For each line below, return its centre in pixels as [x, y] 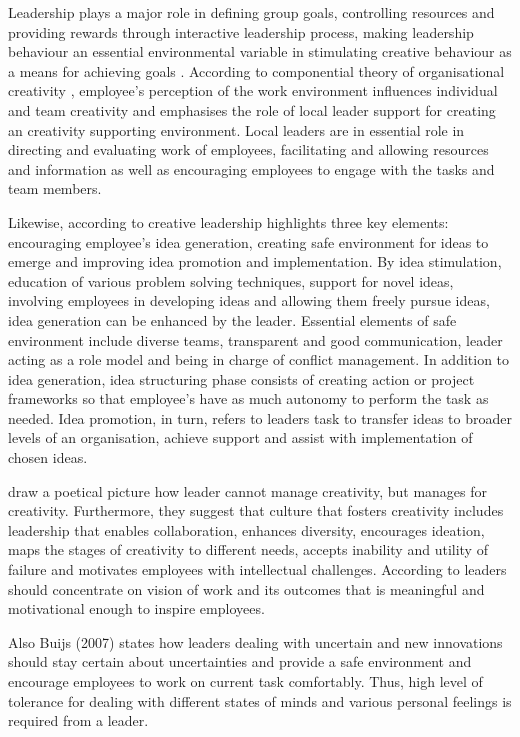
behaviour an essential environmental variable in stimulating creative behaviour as [260, 51]
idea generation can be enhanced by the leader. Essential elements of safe [232, 319]
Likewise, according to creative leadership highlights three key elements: [228, 221]
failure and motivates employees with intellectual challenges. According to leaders [257, 569]
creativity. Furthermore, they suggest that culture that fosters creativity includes [256, 510]
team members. [55, 188]
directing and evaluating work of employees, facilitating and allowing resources [248, 149]
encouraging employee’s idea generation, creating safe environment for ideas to [248, 241]
